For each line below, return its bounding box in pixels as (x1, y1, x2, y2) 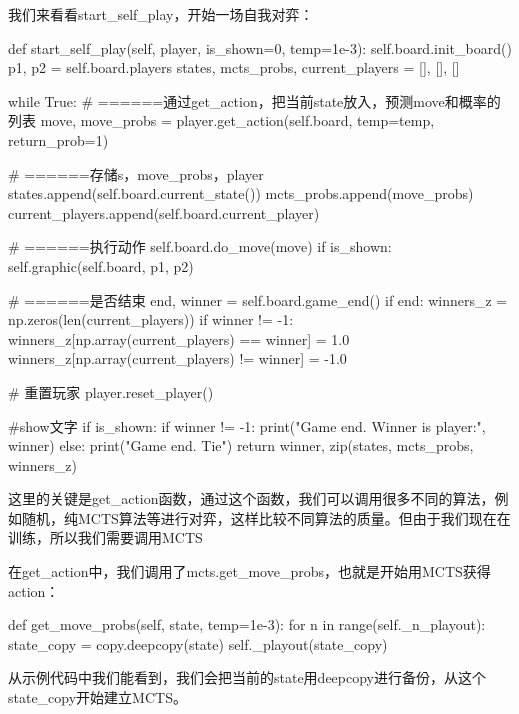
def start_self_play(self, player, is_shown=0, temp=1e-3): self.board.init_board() (8, 37, 512, 58)
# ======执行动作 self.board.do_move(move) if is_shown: (8, 236, 392, 257)
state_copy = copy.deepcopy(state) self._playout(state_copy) (8, 633, 388, 654)
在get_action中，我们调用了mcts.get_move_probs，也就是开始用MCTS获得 (8, 561, 491, 582)
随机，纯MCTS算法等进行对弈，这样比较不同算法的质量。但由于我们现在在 (21, 507, 511, 528)
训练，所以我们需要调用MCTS (8, 527, 203, 548)
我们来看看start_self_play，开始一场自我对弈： (8, 4, 314, 24)
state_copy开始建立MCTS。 (8, 687, 187, 708)
